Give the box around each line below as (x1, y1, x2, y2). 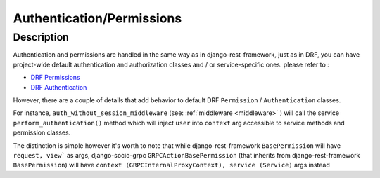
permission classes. (13, 128, 71, 137)
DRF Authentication (30, 83, 87, 91)
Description (13, 31, 70, 43)
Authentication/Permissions (13, 11, 182, 26)
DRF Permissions (30, 74, 80, 82)
